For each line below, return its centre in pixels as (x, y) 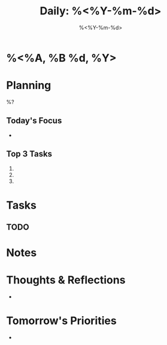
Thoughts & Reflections (66, 280)
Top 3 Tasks (29, 154)
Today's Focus (34, 121)
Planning (29, 86)
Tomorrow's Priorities (61, 321)
